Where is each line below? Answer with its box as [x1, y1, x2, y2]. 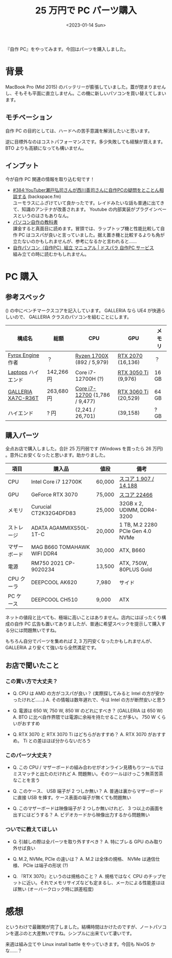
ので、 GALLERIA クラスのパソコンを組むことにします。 [14, 314, 132, 320]
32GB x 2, [119, 500, 144, 507]
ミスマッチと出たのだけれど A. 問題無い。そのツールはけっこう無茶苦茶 [12, 771, 163, 777]
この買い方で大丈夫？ [5, 678, 58, 685]
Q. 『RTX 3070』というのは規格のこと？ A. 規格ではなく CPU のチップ [12, 873, 162, 879]
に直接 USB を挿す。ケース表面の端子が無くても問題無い [12, 794, 132, 801]
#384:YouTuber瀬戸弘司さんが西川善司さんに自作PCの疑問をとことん [12, 187, 160, 193]
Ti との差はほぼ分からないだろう [23, 738, 91, 744]
